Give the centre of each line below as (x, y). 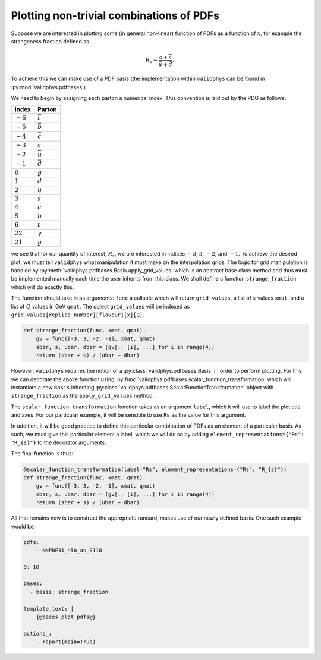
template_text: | (49, 609)
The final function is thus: (42, 453)
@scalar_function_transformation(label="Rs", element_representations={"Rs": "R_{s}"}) (155, 469)
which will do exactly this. (43, 287)
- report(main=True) (66, 642)
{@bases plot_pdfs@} (66, 617)
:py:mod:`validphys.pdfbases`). (49, 87)
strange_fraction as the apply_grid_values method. (83, 396)
